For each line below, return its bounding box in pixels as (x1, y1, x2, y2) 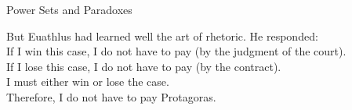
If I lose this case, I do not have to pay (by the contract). (6, 58, 281, 74)
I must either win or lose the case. (6, 73, 169, 90)
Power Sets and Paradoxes (6, 2, 132, 17)
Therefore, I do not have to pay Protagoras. (6, 88, 216, 105)
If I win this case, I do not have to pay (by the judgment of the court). (6, 43, 347, 59)
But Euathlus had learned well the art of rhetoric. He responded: (6, 27, 318, 44)
